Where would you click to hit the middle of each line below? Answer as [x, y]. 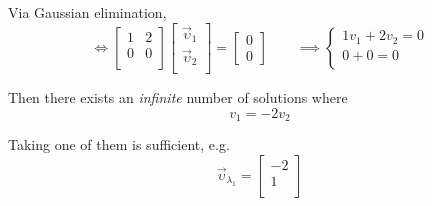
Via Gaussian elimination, [87, 12]
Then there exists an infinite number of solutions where [178, 97]
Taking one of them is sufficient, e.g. [119, 144]
